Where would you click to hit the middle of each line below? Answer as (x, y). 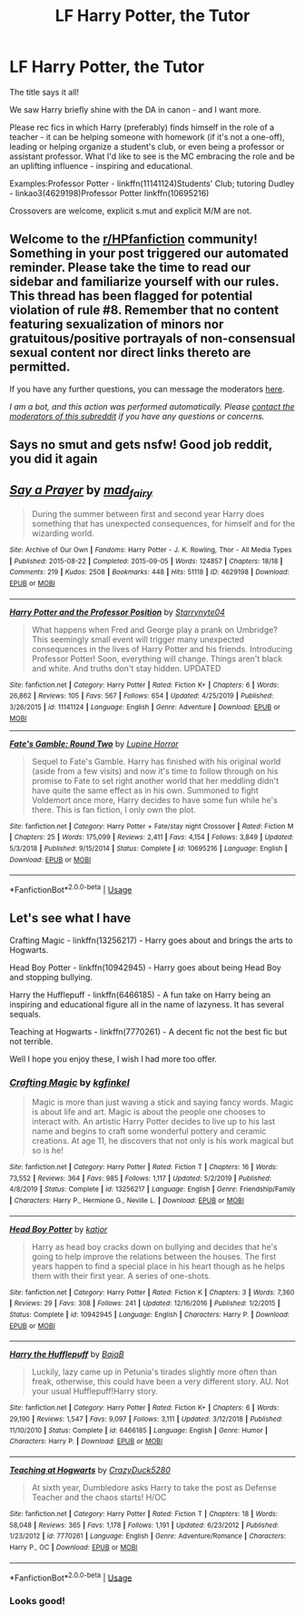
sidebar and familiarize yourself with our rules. (144, 282)
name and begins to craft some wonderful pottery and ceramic (149, 1131)
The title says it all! (44, 92)
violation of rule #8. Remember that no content (144, 310)
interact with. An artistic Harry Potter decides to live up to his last (153, 1122)
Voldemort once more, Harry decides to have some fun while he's (155, 799)
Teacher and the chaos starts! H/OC (99, 1497)
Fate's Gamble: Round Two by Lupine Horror (94, 744)
